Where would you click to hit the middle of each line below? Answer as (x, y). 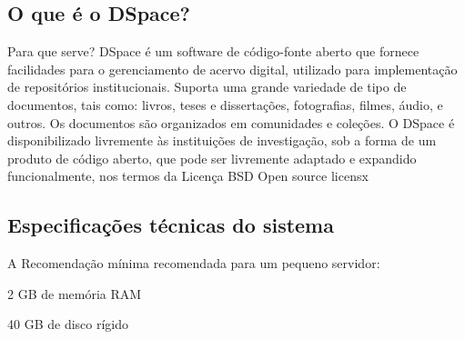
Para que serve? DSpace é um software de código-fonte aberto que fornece (213, 51)
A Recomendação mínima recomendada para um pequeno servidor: (194, 263)
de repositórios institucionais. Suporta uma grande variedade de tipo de (207, 87)
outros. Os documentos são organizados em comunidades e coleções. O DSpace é (231, 122)
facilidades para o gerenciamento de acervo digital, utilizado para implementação (232, 69)
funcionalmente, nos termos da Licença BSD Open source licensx (188, 176)
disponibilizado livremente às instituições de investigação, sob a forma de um (222, 140)
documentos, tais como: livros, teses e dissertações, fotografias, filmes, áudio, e (225, 104)
